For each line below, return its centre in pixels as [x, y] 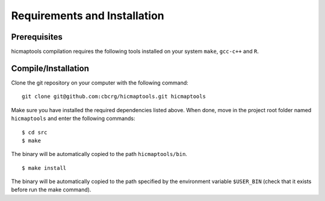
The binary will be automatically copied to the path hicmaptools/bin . [99, 154]
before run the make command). [51, 190]
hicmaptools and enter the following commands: [73, 118]
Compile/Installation [50, 68]
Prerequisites [37, 37]
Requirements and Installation [88, 16]
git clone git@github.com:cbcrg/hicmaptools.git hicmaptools [114, 97]
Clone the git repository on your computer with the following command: [100, 82]
